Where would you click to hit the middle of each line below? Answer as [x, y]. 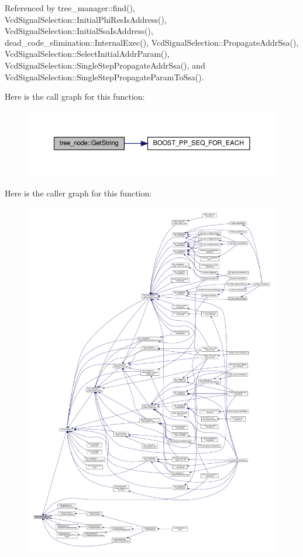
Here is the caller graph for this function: [78, 193]
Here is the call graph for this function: [75, 96]
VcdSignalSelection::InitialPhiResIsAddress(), [86, 19]
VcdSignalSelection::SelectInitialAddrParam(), [87, 54]
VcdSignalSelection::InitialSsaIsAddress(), [79, 31]
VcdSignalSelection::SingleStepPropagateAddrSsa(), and [105, 65]
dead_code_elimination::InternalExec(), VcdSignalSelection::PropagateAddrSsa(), [152, 42]
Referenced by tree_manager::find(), [70, 8]
